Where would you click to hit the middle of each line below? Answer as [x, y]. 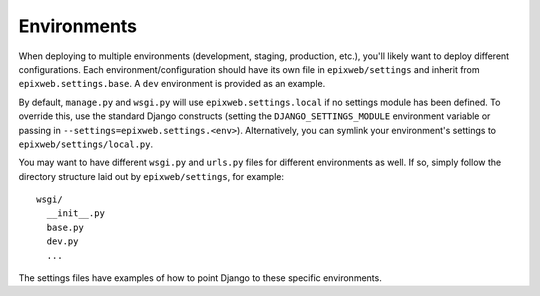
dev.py [62, 241]
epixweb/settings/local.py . [86, 144]
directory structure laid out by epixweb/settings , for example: [151, 176]
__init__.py [75, 213]
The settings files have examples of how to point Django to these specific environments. [200, 278]
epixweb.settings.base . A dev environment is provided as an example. [172, 84]
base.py [65, 227]
